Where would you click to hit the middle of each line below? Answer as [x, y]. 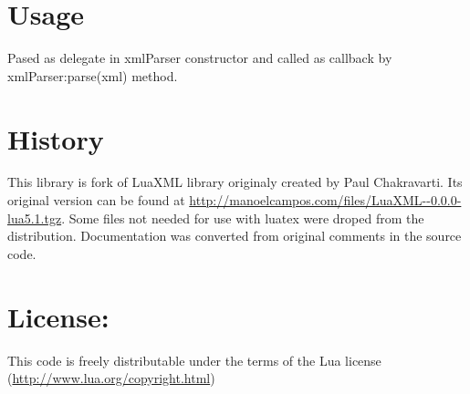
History [56, 138]
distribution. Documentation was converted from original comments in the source [235, 236]
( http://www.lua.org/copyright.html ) [111, 378]
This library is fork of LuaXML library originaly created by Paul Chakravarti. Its [235, 182]
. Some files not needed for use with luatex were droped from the [243, 218]
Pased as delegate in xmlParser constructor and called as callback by [200, 58]
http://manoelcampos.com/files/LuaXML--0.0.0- [325, 200]
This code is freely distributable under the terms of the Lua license [194, 360]
